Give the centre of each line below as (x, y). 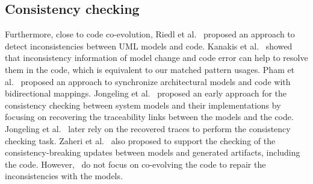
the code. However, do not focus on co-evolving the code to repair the (135, 164)
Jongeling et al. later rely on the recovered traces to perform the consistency (148, 128)
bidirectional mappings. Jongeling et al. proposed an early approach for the (146, 93)
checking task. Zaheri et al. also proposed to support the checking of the (140, 140)
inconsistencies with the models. (64, 176)
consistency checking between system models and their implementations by (143, 105)
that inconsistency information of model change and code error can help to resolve (156, 58)
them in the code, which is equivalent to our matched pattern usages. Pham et (150, 69)
